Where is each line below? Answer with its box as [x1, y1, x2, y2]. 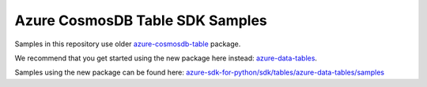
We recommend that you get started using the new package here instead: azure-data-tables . [14, 53, 318, 63]
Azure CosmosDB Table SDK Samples [14, 12, 268, 29]
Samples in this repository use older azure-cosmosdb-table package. [14, 39, 241, 49]
